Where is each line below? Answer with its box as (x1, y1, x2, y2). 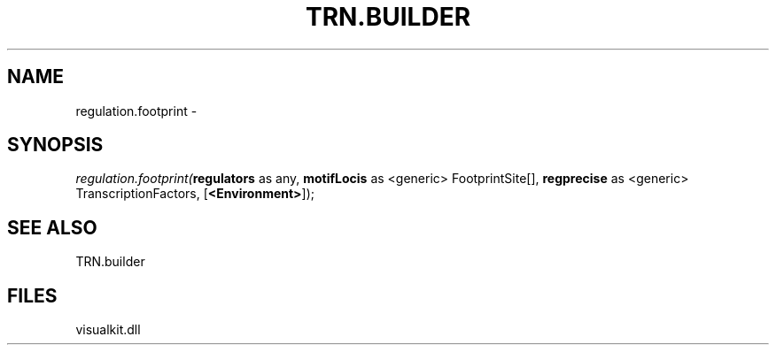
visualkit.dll (75, 322, 141, 338)
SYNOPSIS (7, 134, 104, 157)
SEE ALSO (7, 216, 97, 239)
